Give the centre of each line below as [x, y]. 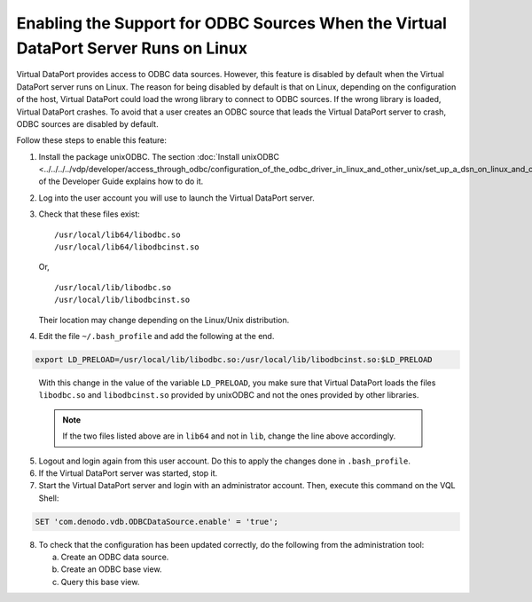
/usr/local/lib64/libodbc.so [117, 234]
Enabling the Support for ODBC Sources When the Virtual [232, 23]
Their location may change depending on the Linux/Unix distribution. [164, 320]
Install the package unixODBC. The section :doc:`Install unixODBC [159, 156]
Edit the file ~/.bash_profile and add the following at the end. [156, 336]
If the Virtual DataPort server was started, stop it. [128, 473]
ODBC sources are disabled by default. [87, 123]
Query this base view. [100, 582]
